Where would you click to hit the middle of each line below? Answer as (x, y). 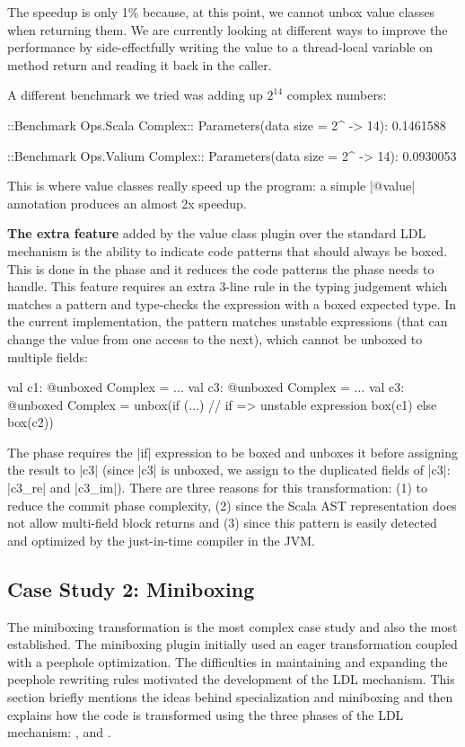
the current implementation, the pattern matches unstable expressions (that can (228, 321)
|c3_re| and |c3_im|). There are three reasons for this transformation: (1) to (218, 488)
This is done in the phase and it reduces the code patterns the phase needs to (221, 268)
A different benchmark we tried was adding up (135, 95)
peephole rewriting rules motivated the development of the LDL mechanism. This (231, 679)
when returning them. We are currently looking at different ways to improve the (228, 29)
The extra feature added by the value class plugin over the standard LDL (217, 233)
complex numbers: (337, 95)
